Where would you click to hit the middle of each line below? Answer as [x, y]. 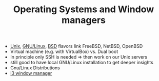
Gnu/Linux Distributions [35, 68]
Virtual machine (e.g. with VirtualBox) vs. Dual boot [64, 51]
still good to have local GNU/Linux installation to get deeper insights [82, 63]
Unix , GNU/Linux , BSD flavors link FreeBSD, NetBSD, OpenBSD [76, 46]
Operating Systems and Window [84, 9]
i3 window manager [31, 73]
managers [84, 20]
